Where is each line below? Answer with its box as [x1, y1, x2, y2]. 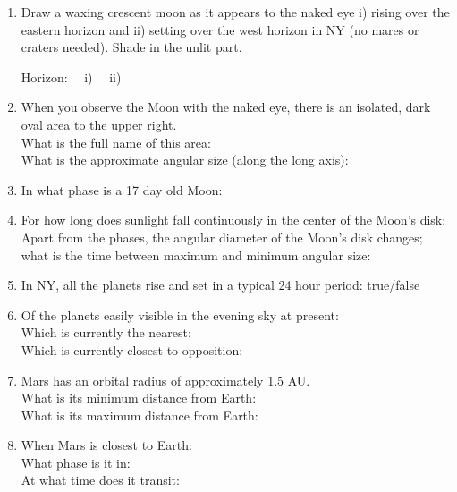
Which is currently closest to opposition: [21, 340, 243, 359]
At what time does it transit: [21, 471, 180, 489]
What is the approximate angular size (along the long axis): [21, 150, 349, 169]
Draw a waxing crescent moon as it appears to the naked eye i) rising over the [21, 3, 450, 21]
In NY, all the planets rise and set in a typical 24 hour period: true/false [21, 276, 420, 294]
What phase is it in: [21, 453, 131, 471]
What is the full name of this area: [21, 132, 211, 151]
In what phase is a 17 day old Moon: [21, 180, 223, 199]
